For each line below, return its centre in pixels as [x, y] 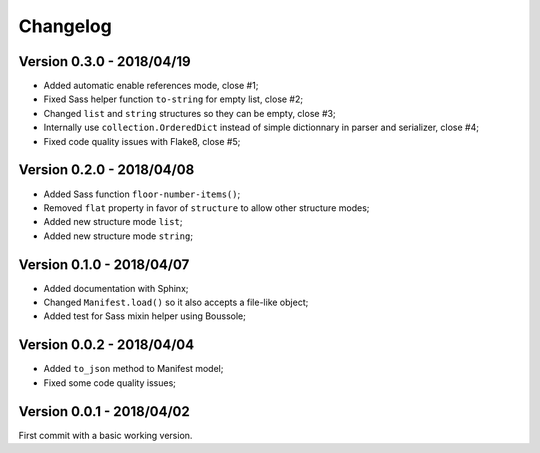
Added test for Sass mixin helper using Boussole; [145, 316]
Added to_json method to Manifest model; [133, 369]
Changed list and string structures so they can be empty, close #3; [189, 113]
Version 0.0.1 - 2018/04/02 [104, 411]
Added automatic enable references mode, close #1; [151, 86]
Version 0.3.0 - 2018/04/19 [104, 61]
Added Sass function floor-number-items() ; [142, 194]
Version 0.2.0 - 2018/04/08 [106, 170]
